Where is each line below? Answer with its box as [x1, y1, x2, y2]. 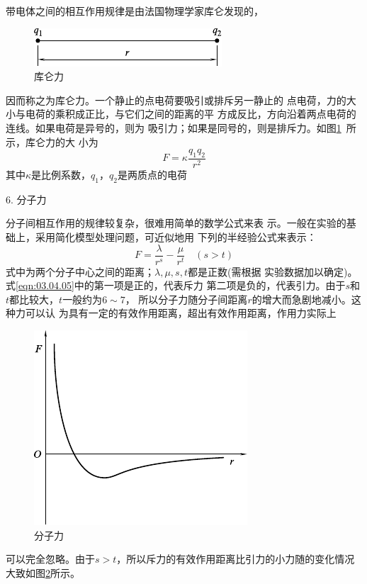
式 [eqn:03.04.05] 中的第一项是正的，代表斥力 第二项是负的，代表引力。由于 [6, 278, 346, 293]
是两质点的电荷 [117, 167, 187, 181]
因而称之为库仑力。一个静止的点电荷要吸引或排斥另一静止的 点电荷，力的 [6, 92, 346, 107]
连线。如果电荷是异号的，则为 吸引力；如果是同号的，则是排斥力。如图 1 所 [6, 120, 356, 135]
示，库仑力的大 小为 [6, 134, 98, 149]
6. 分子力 [6, 191, 47, 206]
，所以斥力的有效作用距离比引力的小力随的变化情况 [116, 551, 355, 566]
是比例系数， [31, 167, 91, 181]
